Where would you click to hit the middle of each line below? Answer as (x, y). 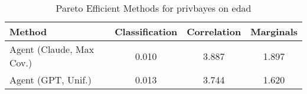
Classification (146, 31)
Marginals (274, 31)
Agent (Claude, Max (52, 49)
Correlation (214, 31)
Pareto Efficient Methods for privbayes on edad (153, 8)
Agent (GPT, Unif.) (51, 80)
